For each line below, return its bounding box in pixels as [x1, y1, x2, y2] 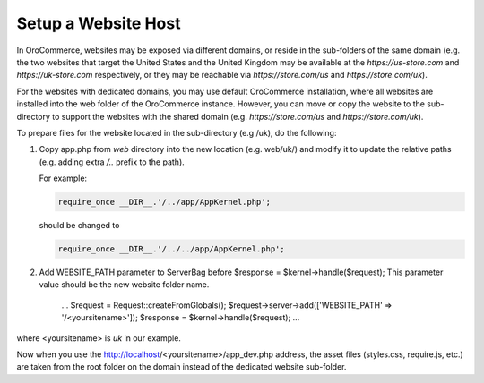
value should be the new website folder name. [39, 279, 210, 290]
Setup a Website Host [16, 13, 181, 33]
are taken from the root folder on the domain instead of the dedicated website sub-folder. [16, 362, 347, 372]
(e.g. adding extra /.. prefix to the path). [39, 157, 186, 167]
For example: [39, 173, 88, 183]
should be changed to [39, 220, 120, 231]
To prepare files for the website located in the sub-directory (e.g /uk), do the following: [16, 127, 337, 138]
